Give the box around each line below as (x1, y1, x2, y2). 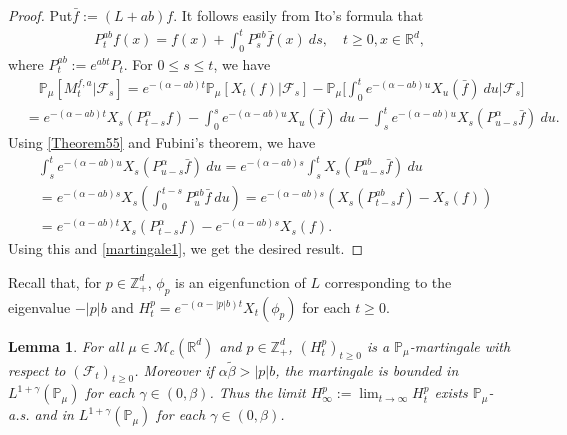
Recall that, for (8, 271, 102, 292)
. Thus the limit (209, 382, 306, 403)
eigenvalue (8, 296, 71, 317)
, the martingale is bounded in (275, 359, 459, 380)
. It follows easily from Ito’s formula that (173, 5, 424, 25)
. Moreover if (134, 359, 214, 380)
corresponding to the (324, 271, 452, 292)
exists (434, 382, 468, 403)
